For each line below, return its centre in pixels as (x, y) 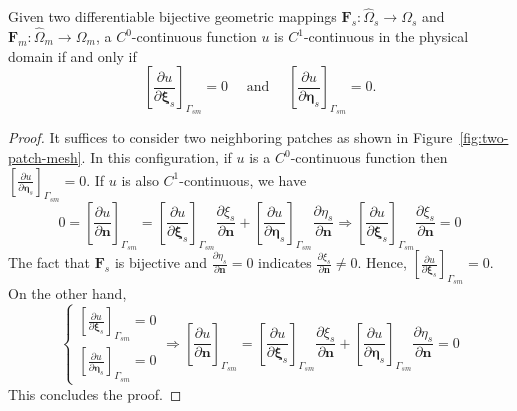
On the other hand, (67, 293)
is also (140, 179)
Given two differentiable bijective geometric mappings (172, 16)
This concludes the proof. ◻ (95, 393)
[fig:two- (484, 137)
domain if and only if (72, 55)
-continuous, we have (243, 179)
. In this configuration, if (156, 157)
